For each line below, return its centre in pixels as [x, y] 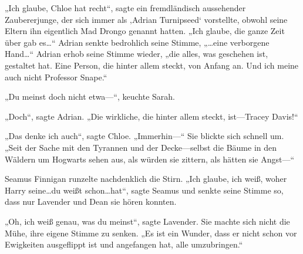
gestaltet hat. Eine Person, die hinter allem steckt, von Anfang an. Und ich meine [152, 65]
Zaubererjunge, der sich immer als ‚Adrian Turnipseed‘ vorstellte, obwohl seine [146, 19]
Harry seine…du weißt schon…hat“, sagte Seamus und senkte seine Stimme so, [144, 190]
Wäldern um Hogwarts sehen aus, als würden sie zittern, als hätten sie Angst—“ [150, 159]
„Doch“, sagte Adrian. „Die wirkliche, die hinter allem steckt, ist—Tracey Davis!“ [151, 116]
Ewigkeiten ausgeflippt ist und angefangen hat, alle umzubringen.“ [124, 244]
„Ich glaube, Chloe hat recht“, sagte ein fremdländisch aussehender [125, 8]
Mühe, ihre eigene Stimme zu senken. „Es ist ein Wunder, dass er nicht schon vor [151, 233]
